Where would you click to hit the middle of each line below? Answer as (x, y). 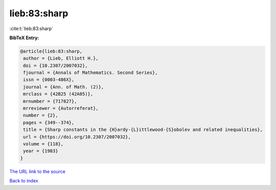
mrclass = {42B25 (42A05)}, (58, 94)
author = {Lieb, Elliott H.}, (61, 58)
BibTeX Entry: (24, 38)
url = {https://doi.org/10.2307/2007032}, (77, 137)
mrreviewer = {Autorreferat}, (61, 108)
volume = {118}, (43, 144)
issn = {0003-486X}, (49, 80)
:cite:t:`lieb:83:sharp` (31, 29)
